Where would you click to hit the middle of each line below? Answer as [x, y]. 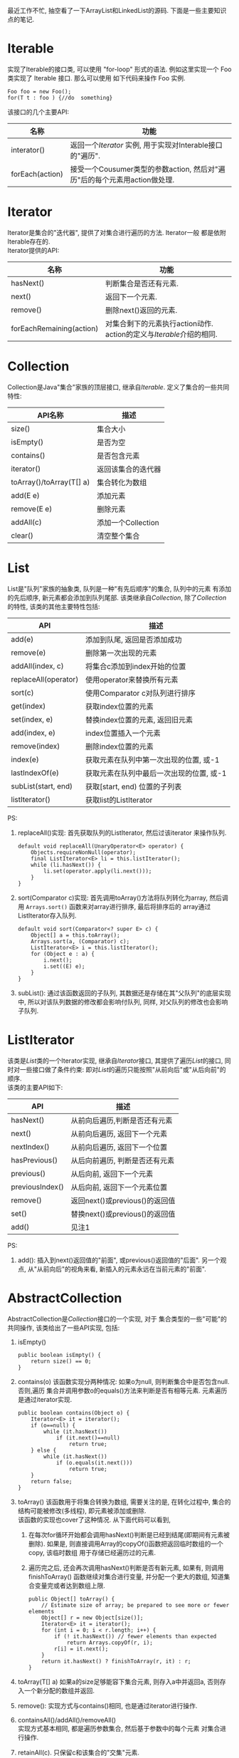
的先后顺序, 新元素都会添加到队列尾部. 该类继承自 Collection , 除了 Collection [117, 598]
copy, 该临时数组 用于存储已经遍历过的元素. [92, 1552]
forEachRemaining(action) [55, 328]
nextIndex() [30, 1147]
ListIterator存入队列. [47, 915]
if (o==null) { [53, 1425]
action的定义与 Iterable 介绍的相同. [162, 334]
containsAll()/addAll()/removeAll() [67, 1720]
